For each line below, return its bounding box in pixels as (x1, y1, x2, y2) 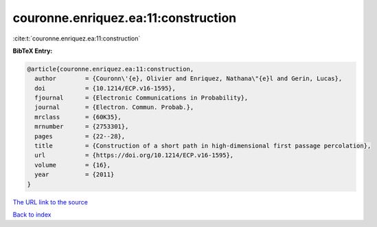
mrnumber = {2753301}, (34, 123, 129, 130)
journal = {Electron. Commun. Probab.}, (34, 104, 194, 111)
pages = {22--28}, (34, 132, 126, 140)
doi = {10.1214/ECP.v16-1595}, (34, 84, 176, 92)
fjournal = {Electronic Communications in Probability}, (34, 94, 249, 102)
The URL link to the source (12, 198, 89, 206)
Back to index (12, 210, 52, 219)
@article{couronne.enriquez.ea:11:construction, (27, 65, 194, 73)
